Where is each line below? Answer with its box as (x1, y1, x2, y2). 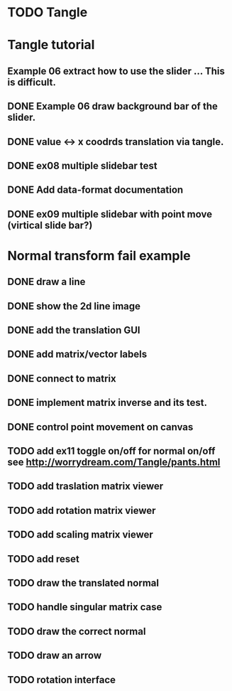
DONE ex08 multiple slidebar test (7, 159, 158, 171)
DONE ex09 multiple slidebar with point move (7, 208, 213, 220)
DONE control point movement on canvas (7, 421, 194, 433)
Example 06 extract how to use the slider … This (7, 65, 225, 77)
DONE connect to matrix (7, 373, 116, 385)
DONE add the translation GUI (7, 324, 140, 336)
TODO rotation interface (7, 673, 116, 686)
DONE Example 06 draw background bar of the (7, 100, 218, 112)
